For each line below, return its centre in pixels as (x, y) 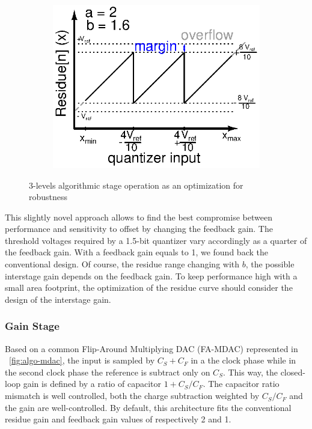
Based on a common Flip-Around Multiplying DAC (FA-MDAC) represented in (151, 348)
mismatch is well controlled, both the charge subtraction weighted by (132, 396)
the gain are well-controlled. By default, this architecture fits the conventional (148, 407)
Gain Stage (32, 326)
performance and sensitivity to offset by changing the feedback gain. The (139, 229)
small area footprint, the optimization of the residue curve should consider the (149, 288)
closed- (293, 372)
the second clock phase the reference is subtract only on (108, 372)
